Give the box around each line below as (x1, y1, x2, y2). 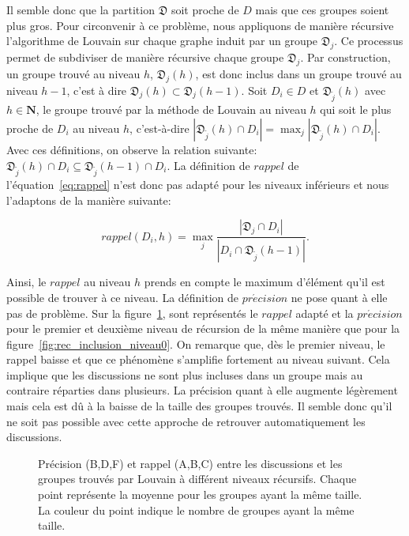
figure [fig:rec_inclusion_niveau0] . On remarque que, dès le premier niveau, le (6, 335, 385, 352)
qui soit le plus (320, 101, 392, 118)
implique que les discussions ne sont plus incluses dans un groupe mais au (6, 366, 363, 383)
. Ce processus (334, 32, 403, 49)
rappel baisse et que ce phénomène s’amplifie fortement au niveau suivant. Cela (6, 351, 390, 368)
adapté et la (295, 304, 354, 321)
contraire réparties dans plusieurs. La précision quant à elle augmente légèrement (6, 382, 398, 398)
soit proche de (171, 2, 239, 17)
